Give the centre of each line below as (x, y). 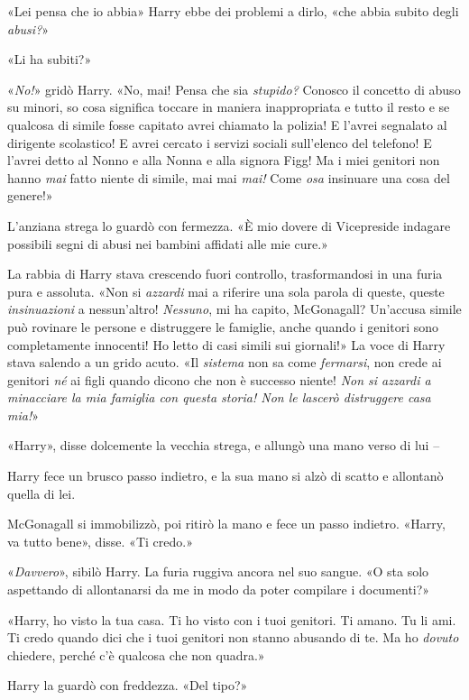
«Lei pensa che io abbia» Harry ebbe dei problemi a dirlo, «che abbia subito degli (233, 11)
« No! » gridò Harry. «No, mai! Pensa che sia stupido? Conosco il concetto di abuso (234, 89)
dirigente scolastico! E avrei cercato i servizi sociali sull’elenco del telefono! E (220, 142)
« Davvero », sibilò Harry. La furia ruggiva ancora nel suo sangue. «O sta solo (218, 571)
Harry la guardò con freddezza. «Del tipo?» (128, 685)
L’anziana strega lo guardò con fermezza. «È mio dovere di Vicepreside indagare (229, 225)
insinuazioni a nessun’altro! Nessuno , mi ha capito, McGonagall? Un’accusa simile (234, 309)
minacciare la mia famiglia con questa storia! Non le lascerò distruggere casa (219, 397)
